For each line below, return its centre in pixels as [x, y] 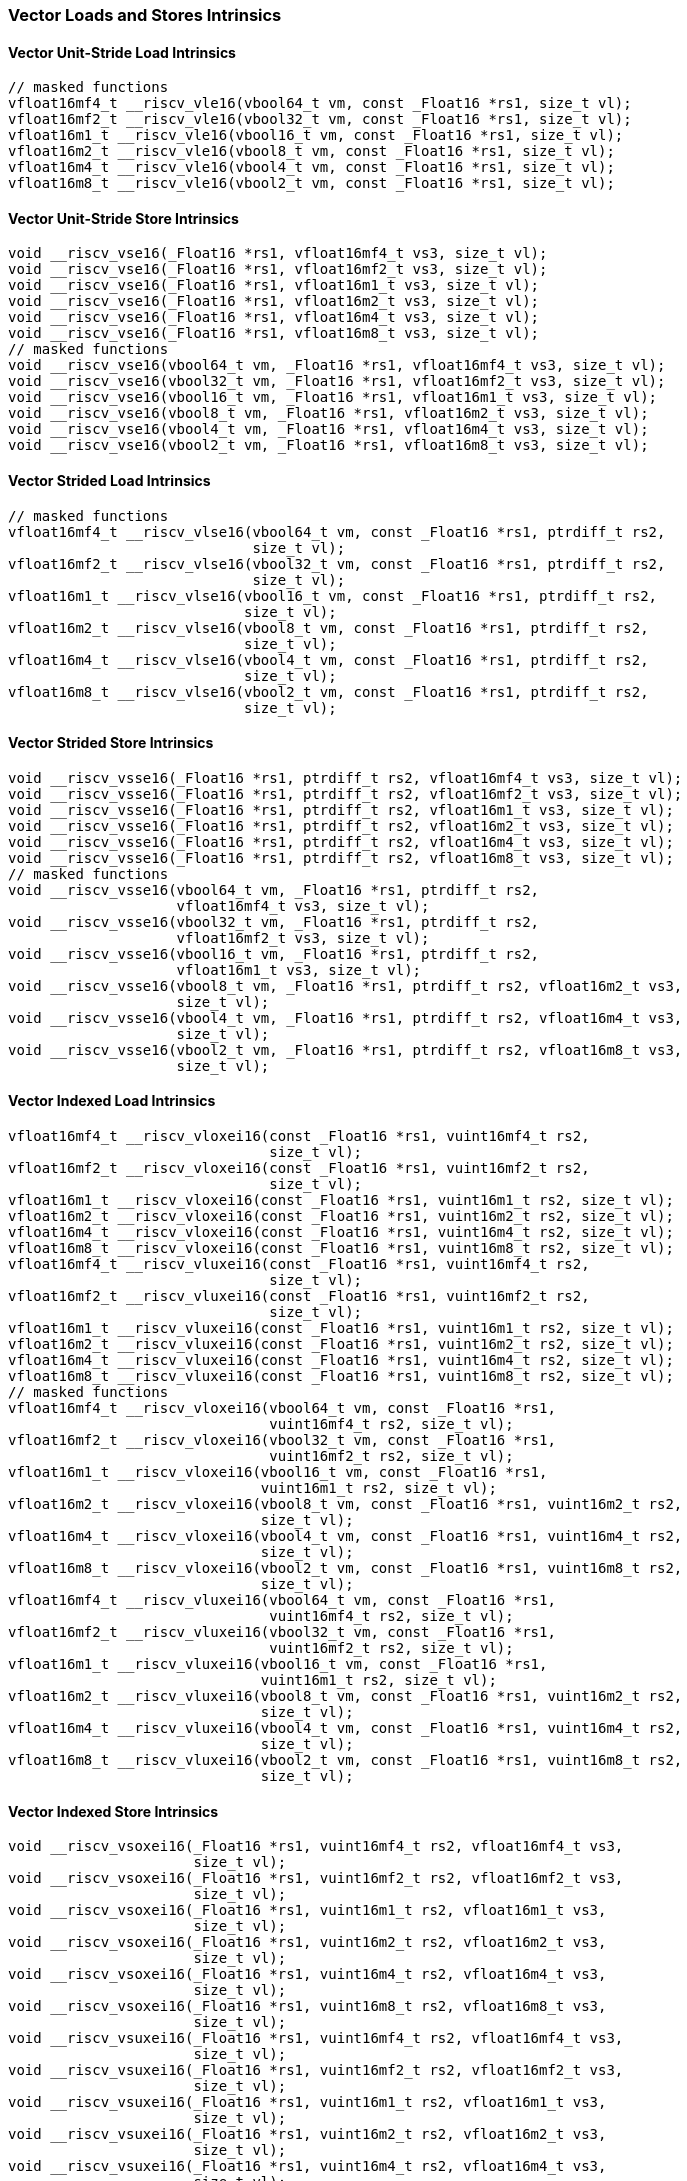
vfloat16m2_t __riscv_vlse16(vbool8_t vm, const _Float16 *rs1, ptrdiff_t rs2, [328, 627]
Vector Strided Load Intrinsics [109, 481]
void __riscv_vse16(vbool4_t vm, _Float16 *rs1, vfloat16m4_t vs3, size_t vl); [328, 429]
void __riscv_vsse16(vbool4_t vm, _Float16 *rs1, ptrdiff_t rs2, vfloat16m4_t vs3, [345, 1017]
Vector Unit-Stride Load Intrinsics [122, 52]
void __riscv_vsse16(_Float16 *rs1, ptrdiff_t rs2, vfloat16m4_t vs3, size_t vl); [341, 841]
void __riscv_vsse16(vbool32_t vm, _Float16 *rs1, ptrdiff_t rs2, [274, 921]
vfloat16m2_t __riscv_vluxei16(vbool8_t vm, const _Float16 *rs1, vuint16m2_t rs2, [345, 1696]
